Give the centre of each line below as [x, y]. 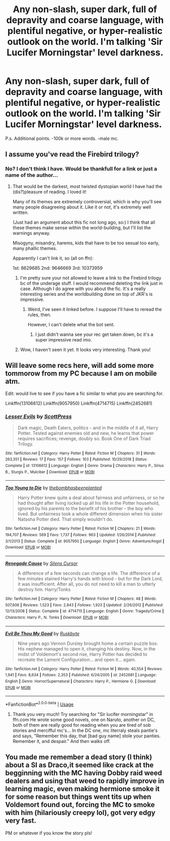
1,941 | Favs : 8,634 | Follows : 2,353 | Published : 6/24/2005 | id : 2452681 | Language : [81, 675]
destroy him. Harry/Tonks [44, 589]
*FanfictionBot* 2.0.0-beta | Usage [39, 704]
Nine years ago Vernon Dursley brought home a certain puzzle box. [88, 643]
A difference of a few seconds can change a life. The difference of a [89, 573]
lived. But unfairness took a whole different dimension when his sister [90, 514]
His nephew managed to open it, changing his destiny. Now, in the [87, 648]
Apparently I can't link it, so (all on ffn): [53, 258]
